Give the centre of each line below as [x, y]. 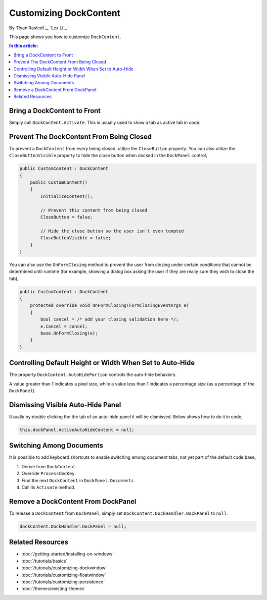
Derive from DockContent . [49, 466]
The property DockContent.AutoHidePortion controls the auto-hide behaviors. [93, 375]
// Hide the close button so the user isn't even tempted [112, 231]
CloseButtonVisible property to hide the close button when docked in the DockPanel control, [108, 156]
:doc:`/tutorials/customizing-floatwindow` [64, 575]
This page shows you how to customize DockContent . [65, 37]
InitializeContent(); [67, 196]
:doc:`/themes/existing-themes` [54, 589]
